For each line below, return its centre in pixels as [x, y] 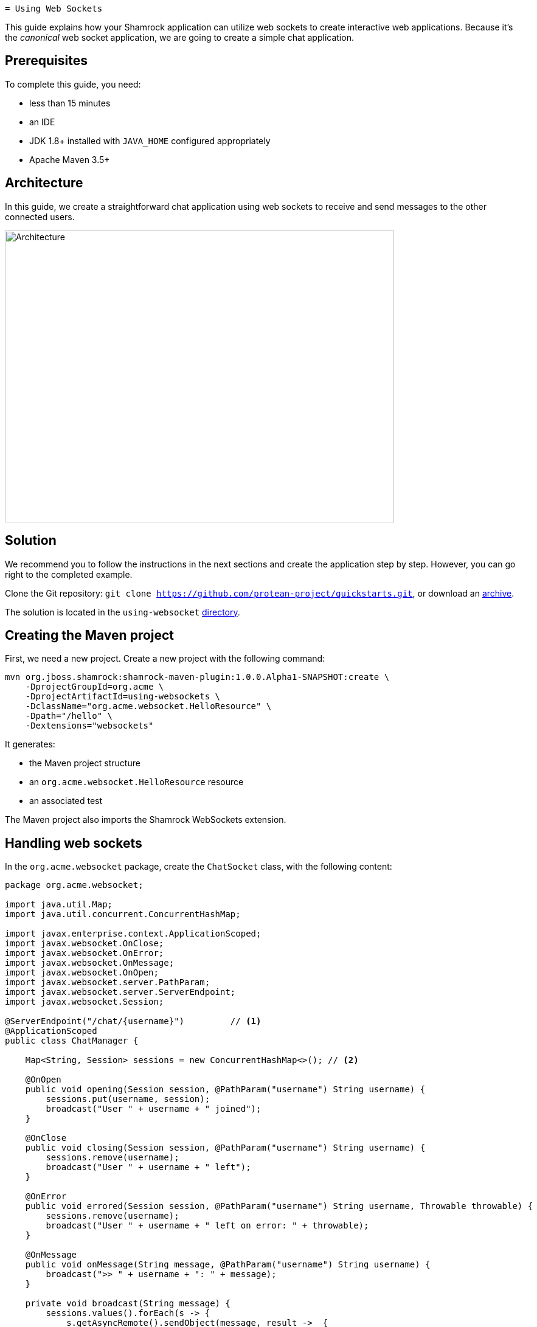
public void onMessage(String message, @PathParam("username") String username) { [228, 1265]
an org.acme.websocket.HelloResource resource [137, 782]
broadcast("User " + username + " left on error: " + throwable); [207, 1226]
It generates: [30, 744]
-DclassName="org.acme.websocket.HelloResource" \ [148, 706]
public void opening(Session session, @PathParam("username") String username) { [225, 1090]
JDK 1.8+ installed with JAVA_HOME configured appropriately [150, 140]
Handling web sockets [74, 843]
